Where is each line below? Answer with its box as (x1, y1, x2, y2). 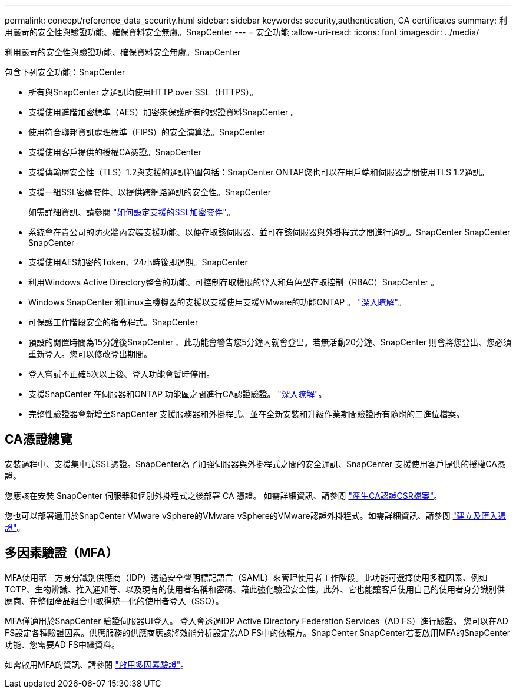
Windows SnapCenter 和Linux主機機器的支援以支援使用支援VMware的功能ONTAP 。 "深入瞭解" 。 (28, 297, 407, 307)
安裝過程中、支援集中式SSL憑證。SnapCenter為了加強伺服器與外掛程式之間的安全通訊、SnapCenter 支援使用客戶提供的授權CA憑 (5, 458, 505, 469)
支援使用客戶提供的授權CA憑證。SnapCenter (28, 147, 201, 157)
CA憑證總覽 (5, 432, 72, 447)
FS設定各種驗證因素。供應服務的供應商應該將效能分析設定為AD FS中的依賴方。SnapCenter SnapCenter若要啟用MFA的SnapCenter (5, 627, 511, 638)
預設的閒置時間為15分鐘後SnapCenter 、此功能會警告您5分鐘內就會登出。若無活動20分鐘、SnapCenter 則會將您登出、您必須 (28, 337, 511, 347)
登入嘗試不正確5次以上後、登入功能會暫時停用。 (28, 369, 215, 379)
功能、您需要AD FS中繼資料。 (5, 639, 120, 649)
